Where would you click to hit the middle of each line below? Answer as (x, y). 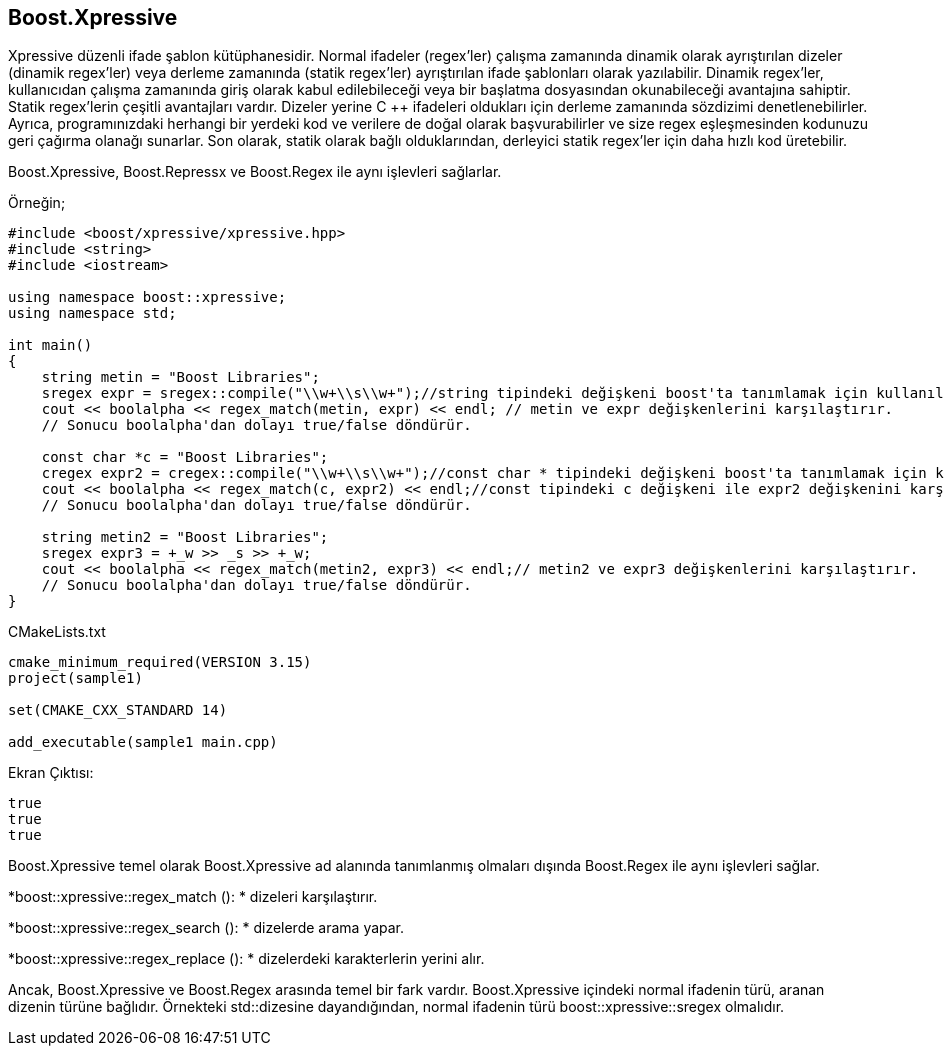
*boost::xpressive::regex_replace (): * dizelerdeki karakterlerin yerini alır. (246, 959)
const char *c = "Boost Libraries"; (185, 457)
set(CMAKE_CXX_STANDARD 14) (118, 710)
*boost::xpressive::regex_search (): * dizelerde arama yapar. (206, 928)
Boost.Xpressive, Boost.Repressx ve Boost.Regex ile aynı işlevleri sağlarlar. (255, 172)
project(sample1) (75, 678)
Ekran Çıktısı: (51, 773)
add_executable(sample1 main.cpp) (143, 742)
